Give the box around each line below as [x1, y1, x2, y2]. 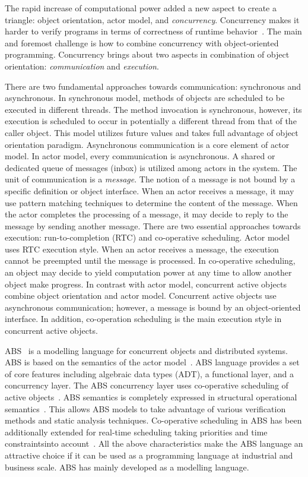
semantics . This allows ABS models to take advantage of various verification [5, 402, 286, 415]
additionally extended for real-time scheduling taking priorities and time [5, 425, 268, 438]
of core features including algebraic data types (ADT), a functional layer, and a [5, 367, 294, 380]
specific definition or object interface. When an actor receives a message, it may [5, 184, 294, 197]
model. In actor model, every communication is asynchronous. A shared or [5, 150, 275, 162]
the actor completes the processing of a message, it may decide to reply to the [5, 208, 288, 220]
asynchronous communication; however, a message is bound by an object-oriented [5, 301, 301, 313]
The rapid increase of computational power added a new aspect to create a [5, 2, 277, 14]
